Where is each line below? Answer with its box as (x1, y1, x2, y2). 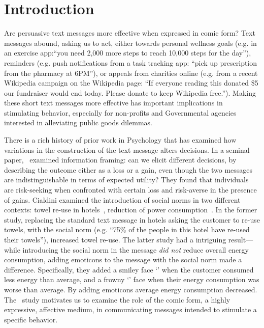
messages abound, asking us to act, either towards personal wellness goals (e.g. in (4, 37, 257, 48)
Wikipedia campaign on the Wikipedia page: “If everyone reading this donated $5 (4, 77, 258, 88)
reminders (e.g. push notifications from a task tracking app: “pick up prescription (4, 57, 257, 68)
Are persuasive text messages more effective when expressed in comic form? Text (4, 28, 255, 38)
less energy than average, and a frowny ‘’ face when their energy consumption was (4, 274, 259, 285)
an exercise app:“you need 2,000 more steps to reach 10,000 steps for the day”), (4, 47, 251, 58)
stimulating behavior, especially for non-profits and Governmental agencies (4, 107, 237, 118)
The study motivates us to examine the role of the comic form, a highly (4, 294, 230, 305)
